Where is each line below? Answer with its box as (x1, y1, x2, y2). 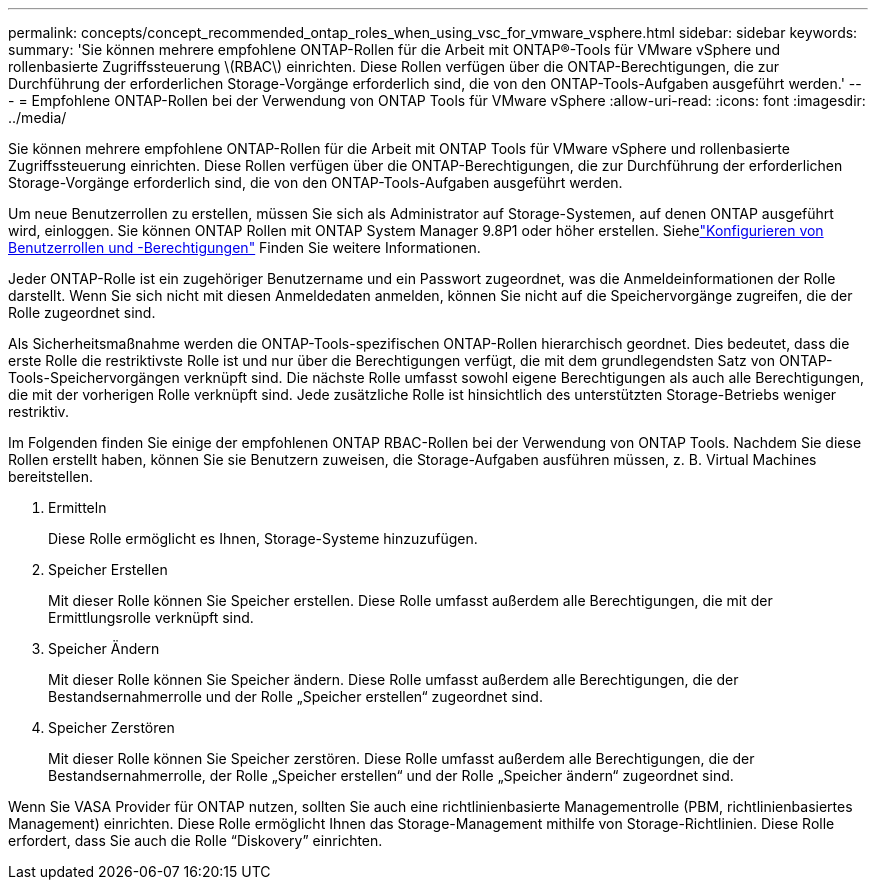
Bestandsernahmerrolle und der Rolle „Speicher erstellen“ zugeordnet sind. (48, 688, 543, 705)
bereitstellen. (8, 468, 94, 485)
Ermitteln (48, 499, 107, 516)
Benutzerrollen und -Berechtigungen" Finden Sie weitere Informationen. (8, 239, 481, 256)
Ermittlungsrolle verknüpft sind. (48, 609, 254, 626)
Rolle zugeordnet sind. (8, 304, 156, 321)
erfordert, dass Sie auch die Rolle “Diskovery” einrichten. (8, 832, 383, 849)
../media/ (8, 109, 67, 126)
